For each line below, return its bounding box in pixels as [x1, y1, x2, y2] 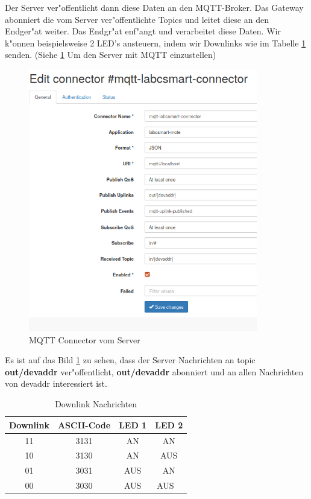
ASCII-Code [57, 418, 111, 431]
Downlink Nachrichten [55, 398, 137, 410]
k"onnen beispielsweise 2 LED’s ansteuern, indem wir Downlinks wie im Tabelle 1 [5, 36, 306, 49]
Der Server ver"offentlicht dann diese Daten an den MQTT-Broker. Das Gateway [5, 1, 304, 13]
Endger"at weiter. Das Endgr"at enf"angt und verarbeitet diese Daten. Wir [5, 25, 281, 37]
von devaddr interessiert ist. [5, 377, 107, 390]
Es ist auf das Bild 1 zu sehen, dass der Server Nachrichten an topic [5, 354, 256, 366]
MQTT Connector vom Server [29, 333, 140, 346]
